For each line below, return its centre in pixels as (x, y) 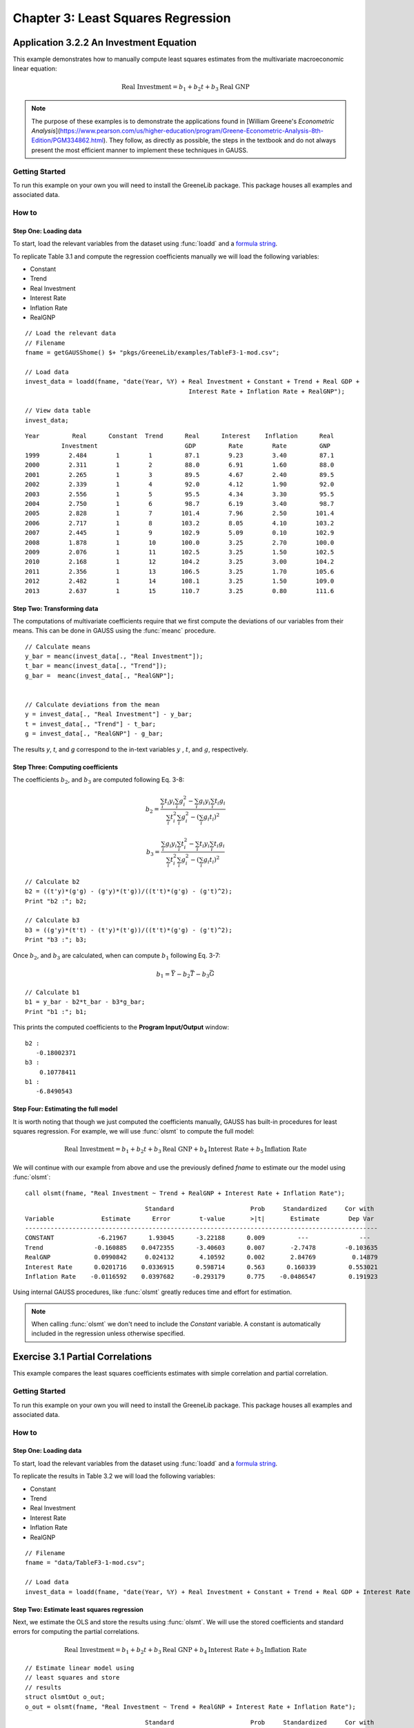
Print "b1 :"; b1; (56, 1012)
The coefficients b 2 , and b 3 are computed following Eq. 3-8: (99, 780)
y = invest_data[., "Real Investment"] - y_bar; (109, 714)
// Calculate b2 (52, 882)
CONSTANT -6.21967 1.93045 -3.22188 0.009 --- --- (198, 1238)
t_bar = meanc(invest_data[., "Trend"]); (96, 666)
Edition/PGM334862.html (67, 140)
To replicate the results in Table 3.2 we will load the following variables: (114, 1476)
